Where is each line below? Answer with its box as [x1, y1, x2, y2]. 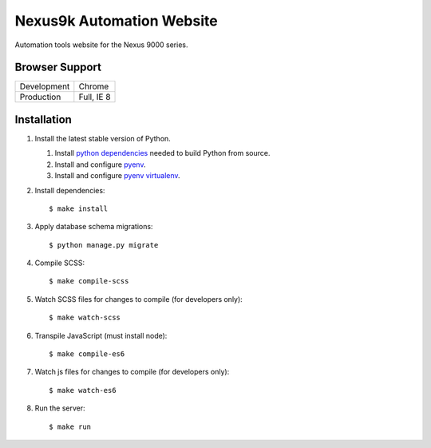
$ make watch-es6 [49, 386, 117, 394]
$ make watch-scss [49, 313, 121, 323]
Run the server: [34, 403, 85, 413]
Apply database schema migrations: [34, 222, 153, 232]
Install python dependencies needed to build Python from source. [54, 149, 271, 158]
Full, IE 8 [78, 92, 111, 103]
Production [19, 92, 61, 103]
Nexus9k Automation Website [14, 12, 219, 30]
